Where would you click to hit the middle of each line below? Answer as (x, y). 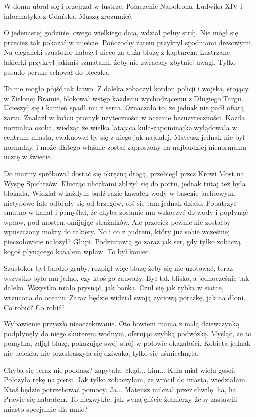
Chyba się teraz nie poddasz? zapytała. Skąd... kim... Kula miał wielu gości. (120, 369)
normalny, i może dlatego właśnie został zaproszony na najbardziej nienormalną (125, 147)
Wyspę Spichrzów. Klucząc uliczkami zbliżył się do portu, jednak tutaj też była (125, 183)
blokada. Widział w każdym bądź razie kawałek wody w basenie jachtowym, (120, 193)
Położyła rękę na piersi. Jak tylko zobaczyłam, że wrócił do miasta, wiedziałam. (126, 379)
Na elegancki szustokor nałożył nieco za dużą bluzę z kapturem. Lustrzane (117, 52)
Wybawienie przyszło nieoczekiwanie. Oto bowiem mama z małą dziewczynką (122, 324)
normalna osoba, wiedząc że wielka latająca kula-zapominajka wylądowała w (121, 127)
